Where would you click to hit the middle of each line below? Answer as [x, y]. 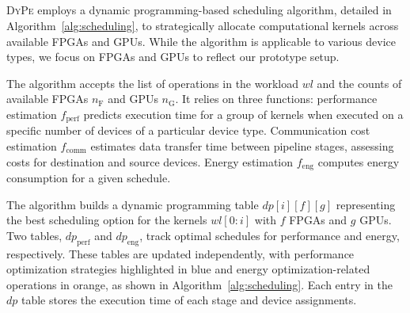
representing [366, 204]
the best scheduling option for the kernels [107, 220]
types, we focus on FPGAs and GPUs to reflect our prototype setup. [173, 57]
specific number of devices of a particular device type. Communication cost [188, 130]
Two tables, [34, 235]
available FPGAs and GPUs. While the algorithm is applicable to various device [201, 41]
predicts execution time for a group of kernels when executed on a [243, 114]
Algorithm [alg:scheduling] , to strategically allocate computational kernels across [203, 25]
